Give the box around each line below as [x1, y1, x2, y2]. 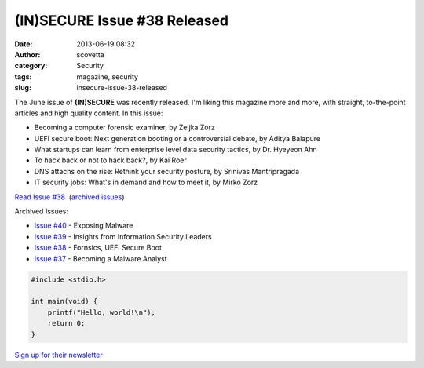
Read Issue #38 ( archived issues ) [14, 192, 125, 202]
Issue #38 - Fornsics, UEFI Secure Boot [34, 243, 163, 253]
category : [14, 61, 48, 71]
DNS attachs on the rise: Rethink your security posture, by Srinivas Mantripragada [34, 166, 300, 176]
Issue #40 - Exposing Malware [34, 220, 133, 231]
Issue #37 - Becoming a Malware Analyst [34, 253, 168, 263]
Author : [14, 49, 41, 59]
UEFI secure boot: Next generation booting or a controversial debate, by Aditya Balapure [34, 133, 321, 143]
